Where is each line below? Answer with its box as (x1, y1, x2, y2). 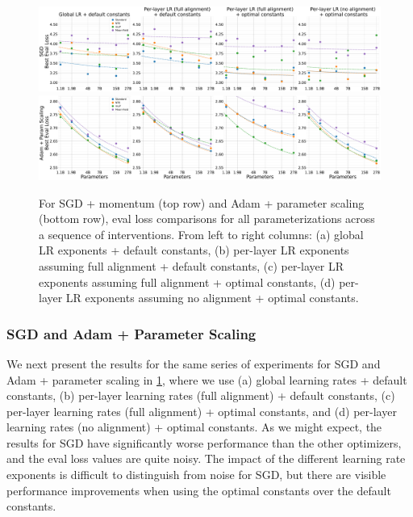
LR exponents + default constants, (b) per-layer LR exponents (39, 242, 349, 258)
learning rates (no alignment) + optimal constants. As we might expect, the (6, 418, 382, 435)
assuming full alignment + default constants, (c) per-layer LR (39, 257, 344, 274)
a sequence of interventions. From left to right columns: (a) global (39, 225, 364, 242)
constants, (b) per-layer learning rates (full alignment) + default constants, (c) (6, 387, 395, 404)
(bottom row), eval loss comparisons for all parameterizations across (39, 210, 375, 227)
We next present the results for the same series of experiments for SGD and (6, 355, 381, 372)
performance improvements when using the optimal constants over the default (6, 481, 391, 498)
